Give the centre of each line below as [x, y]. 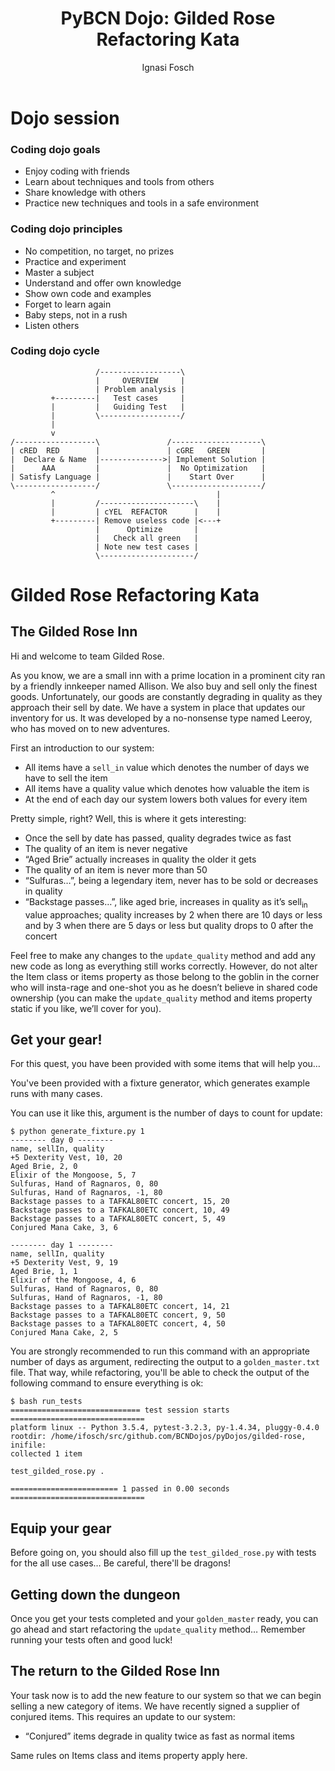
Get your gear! [56, 1040]
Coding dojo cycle [55, 351]
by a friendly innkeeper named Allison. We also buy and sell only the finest [164, 686]
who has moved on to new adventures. [90, 728]
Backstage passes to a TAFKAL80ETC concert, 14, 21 [120, 1307]
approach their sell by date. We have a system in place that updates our [158, 707]
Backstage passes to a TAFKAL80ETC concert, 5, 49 [118, 1219]
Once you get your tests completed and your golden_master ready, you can [164, 1619]
